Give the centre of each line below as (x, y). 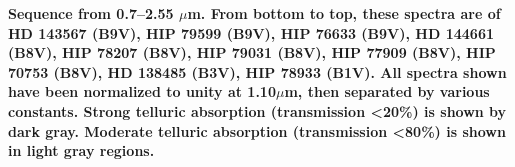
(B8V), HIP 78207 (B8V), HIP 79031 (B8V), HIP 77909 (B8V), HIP (252, 52)
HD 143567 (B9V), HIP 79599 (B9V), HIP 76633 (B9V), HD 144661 (251, 32)
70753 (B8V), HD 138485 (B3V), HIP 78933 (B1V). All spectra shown (257, 71)
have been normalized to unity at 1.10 (142, 91)
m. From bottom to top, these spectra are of (344, 13)
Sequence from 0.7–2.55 (91, 13)
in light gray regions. (81, 150)
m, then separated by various (387, 91)
